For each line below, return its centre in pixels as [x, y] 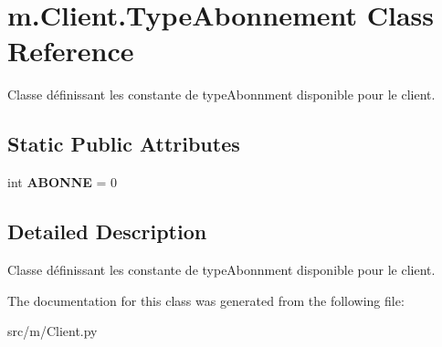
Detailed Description [107, 231]
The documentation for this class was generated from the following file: [206, 300]
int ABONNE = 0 [63, 182]
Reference [71, 51]
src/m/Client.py [53, 331]
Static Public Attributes [124, 144]
